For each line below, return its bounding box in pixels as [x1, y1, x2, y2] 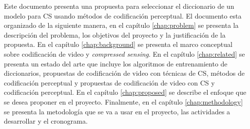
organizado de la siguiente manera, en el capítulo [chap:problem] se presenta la [4, 20, 239, 30]
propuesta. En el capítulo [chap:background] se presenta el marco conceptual [4, 39, 232, 49]
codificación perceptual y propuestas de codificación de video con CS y [4, 77, 215, 87]
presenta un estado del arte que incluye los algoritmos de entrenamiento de [4, 58, 228, 68]
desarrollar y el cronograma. [4, 116, 88, 126]
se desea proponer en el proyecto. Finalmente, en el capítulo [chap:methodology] [4, 96, 243, 107]
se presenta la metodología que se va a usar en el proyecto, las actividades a [4, 106, 231, 116]
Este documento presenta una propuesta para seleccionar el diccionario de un [4, 1, 234, 11]
